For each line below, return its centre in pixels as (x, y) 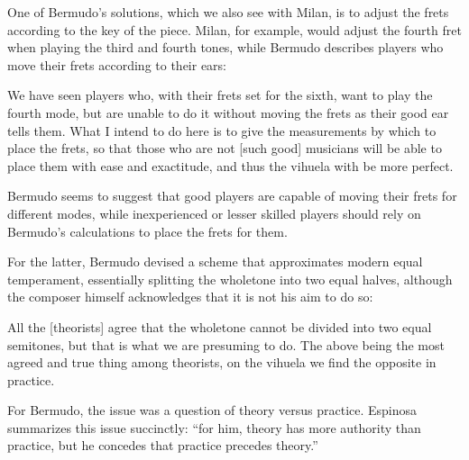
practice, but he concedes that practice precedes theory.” (163, 445)
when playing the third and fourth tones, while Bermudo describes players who (225, 47)
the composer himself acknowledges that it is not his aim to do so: (190, 297)
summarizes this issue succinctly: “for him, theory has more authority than (214, 427)
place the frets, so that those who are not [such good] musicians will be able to (225, 148)
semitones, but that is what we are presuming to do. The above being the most (226, 344)
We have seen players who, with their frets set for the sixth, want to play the (220, 95)
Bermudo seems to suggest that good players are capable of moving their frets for (232, 196)
